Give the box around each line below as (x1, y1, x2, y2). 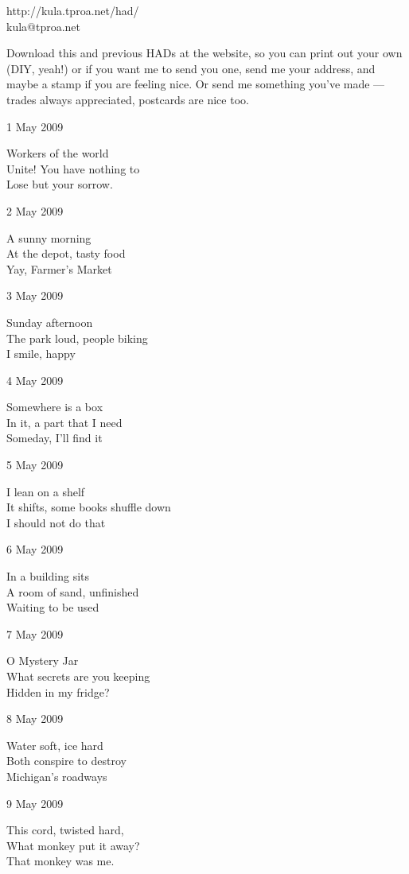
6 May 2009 (6, 541, 64, 557)
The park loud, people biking (6, 329, 148, 346)
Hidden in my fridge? (6, 683, 110, 700)
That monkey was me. (6, 853, 115, 869)
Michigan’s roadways (6, 767, 107, 784)
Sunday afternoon (6, 313, 93, 330)
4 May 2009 (6, 371, 64, 388)
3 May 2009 (6, 287, 64, 304)
